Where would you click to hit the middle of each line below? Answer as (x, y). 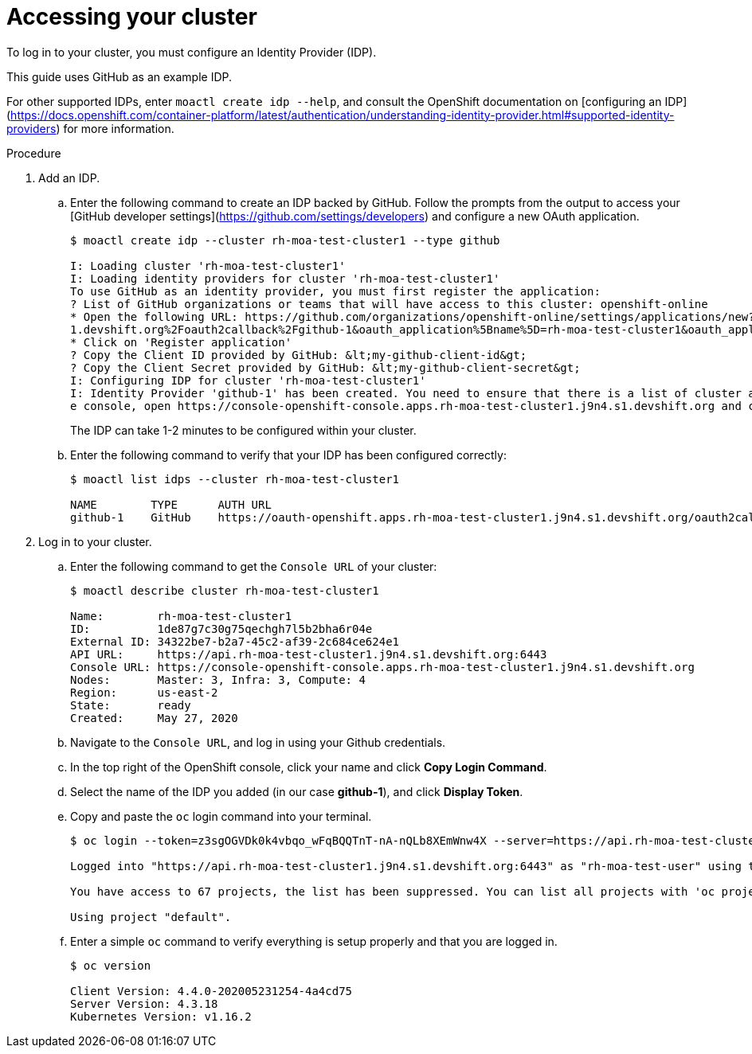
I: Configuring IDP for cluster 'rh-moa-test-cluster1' (248, 380)
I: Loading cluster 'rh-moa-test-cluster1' (208, 265)
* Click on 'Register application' (181, 342)
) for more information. (115, 128)
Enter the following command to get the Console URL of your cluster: (254, 566)
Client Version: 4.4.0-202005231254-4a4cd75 (211, 991)
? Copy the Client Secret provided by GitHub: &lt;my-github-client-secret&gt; (325, 367)
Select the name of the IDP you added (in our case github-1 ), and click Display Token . (297, 791)
